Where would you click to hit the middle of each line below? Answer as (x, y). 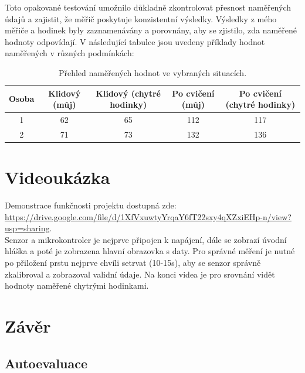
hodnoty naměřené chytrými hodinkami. (77, 285)
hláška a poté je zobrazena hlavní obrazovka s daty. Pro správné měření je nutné (150, 251)
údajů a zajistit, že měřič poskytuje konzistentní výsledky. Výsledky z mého (141, 18)
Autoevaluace (46, 363)
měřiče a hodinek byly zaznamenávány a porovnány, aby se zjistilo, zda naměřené (151, 30)
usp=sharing (27, 228)
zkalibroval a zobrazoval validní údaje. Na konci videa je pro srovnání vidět (140, 274)
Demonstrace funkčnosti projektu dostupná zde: (91, 205)
